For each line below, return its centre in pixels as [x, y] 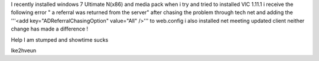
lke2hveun [24, 50]
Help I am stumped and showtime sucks [60, 40]
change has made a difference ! [50, 29]
